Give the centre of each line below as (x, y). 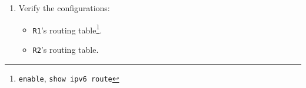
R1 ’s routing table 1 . (67, 29)
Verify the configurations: (64, 8)
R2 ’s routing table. (66, 49)
